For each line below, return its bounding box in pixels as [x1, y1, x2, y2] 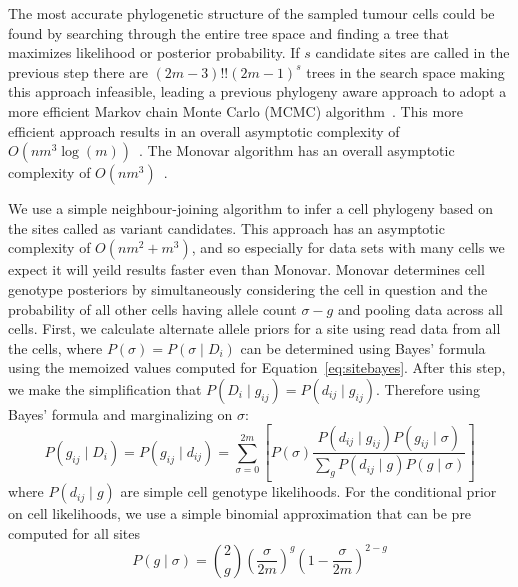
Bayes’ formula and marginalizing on [8, 403, 233, 424]
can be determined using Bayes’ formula [240, 337, 486, 358]
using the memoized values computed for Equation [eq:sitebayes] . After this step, [8, 357, 506, 378]
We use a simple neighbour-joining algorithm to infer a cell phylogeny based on [8, 198, 493, 219]
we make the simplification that [8, 378, 202, 399]
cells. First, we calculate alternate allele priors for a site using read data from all [8, 318, 501, 339]
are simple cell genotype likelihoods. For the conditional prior [120, 481, 497, 502]
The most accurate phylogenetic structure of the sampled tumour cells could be [8, 3, 495, 23]
